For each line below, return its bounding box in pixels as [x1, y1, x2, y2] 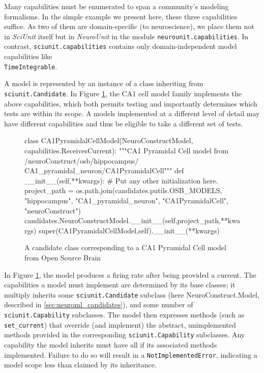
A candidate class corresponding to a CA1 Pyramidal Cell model [24, 242, 226, 253]
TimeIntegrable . [4, 61, 57, 71]
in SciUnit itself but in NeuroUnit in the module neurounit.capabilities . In [4, 31, 249, 41]
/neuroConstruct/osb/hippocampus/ [24, 155, 139, 166]
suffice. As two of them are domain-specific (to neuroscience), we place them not [4, 21, 254, 32]
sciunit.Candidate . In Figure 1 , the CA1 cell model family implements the [4, 88, 242, 98]
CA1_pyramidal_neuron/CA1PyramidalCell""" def [24, 165, 184, 176]
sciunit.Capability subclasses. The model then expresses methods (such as [4, 309, 245, 319]
